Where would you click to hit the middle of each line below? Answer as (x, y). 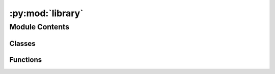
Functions (26, 60)
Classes (22, 43)
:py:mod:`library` (46, 13)
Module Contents (39, 27)
